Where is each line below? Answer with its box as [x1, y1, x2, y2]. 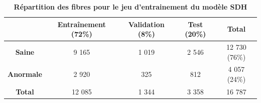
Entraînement [57, 19, 106, 29]
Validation [128, 19, 165, 29]
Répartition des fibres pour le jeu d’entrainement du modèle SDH [14, 2, 247, 12]
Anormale [8, 69, 42, 79]
